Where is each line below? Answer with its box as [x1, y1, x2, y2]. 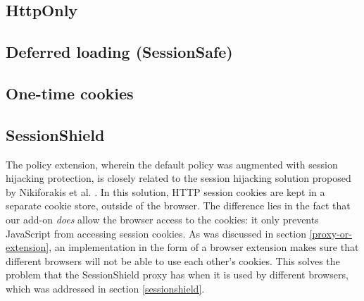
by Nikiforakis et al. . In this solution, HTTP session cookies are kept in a [6, 184, 325, 199]
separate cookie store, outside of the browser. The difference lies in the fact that [6, 198, 351, 213]
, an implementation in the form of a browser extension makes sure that [49, 240, 359, 254]
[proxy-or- [309, 226, 352, 240]
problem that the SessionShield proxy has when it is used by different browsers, [6, 267, 349, 282]
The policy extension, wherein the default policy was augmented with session [6, 156, 338, 171]
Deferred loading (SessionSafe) [6, 41, 233, 63]
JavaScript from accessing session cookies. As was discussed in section [6, 226, 306, 240]
